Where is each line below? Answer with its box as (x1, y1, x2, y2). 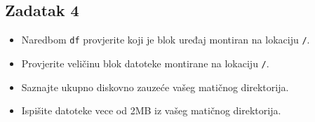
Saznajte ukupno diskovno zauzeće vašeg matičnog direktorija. (21, 79, 289, 94)
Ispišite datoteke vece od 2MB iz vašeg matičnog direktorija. (21, 103, 281, 118)
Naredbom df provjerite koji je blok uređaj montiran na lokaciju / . (21, 32, 310, 47)
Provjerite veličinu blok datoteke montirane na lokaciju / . (21, 55, 269, 70)
